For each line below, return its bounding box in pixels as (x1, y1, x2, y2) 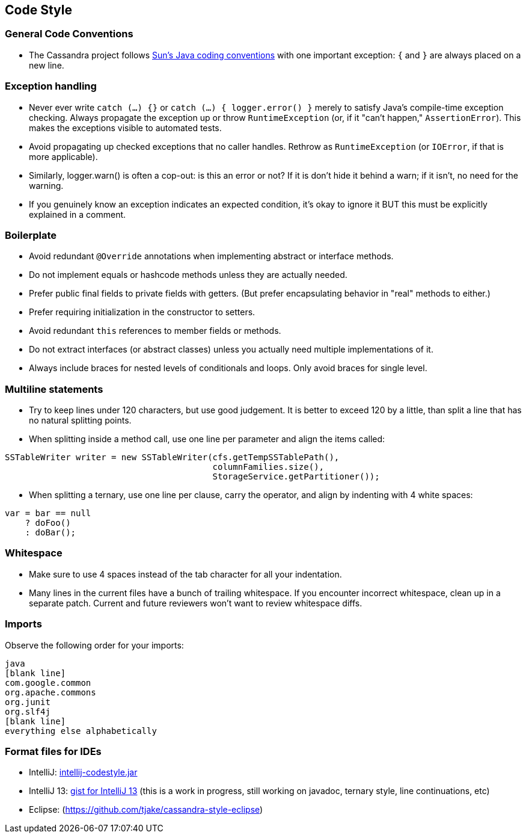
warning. (29, 180, 64, 191)
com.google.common (5, 677, 91, 688)
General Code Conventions (5, 28, 133, 40)
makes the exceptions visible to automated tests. (29, 122, 222, 133)
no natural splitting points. (29, 415, 132, 426)
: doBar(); (25, 528, 76, 538)
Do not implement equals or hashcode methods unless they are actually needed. (29, 270, 347, 280)
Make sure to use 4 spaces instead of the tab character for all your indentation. (29, 568, 342, 579)
